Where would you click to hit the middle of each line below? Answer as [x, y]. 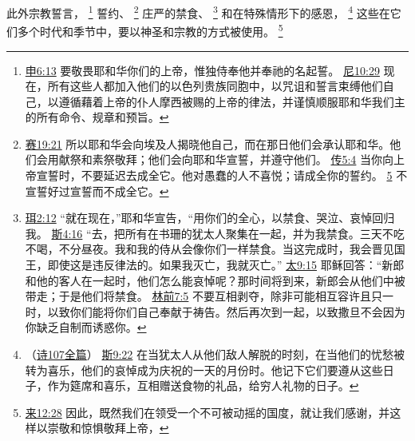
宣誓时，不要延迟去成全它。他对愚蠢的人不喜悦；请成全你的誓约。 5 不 [222, 175]
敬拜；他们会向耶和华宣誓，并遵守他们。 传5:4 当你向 [254, 159]
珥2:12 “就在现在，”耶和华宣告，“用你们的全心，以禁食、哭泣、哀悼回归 [210, 218]
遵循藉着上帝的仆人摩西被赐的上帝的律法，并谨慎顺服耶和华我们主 [232, 101]
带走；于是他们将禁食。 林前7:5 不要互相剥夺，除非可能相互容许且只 [204, 296]
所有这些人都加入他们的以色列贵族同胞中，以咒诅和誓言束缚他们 [215, 86]
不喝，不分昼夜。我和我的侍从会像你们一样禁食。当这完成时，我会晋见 [209, 249]
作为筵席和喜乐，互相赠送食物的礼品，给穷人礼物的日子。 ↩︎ [203, 385]
